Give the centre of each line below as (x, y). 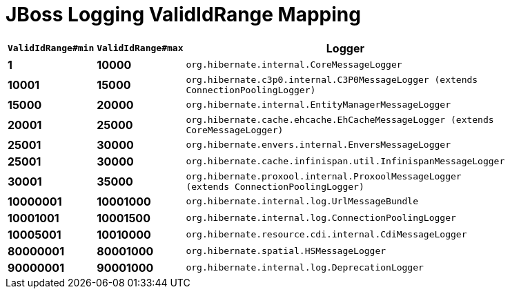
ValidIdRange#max (140, 48)
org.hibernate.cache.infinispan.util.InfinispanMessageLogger (345, 161)
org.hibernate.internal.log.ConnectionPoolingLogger (321, 218)
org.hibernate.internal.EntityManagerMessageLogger (318, 105)
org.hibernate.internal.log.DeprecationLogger (305, 268)
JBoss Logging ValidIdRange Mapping (183, 14)
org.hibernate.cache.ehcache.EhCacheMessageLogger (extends (340, 119)
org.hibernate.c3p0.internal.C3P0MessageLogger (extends (332, 79)
